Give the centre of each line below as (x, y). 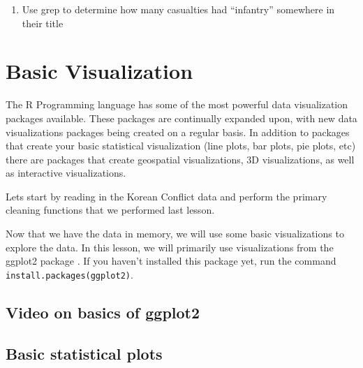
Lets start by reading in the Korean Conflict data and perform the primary (166, 196)
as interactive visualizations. (66, 173)
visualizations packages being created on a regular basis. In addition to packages (178, 132)
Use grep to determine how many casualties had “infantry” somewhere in (178, 9)
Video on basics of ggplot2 (103, 312)
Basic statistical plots (84, 353)
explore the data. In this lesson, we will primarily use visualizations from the (170, 247)
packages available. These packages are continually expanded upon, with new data (181, 118)
